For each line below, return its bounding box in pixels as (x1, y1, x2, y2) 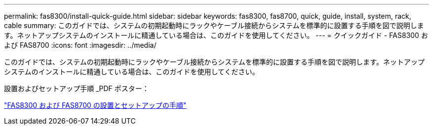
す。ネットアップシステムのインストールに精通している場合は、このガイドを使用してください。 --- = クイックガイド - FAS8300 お (4, 31, 428, 39)
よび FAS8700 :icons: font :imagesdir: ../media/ (4, 41, 157, 49)
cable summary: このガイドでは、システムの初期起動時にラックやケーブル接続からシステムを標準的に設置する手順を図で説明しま (4, 21, 424, 30)
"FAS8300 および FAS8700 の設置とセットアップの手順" (4, 101, 187, 109)
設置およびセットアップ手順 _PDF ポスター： (4, 84, 149, 93)
